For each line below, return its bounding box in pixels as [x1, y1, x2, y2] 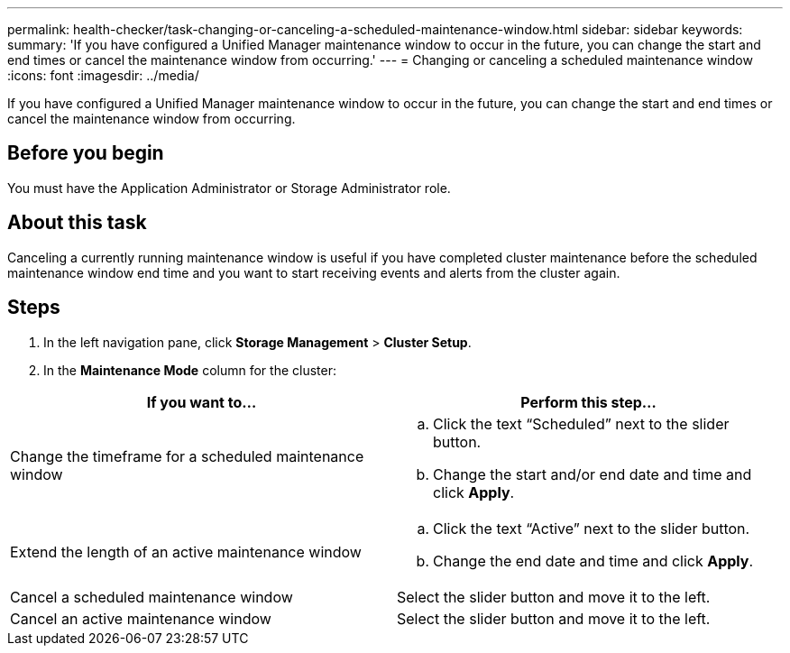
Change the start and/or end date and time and [433, 464, 752, 483]
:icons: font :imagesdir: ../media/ [7, 68, 199, 83]
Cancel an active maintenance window [10, 609, 271, 628]
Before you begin [7, 142, 164, 165]
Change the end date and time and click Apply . [433, 551, 754, 570]
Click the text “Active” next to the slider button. [433, 519, 750, 538]
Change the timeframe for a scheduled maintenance [10, 446, 364, 465]
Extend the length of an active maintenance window [10, 542, 362, 561]
